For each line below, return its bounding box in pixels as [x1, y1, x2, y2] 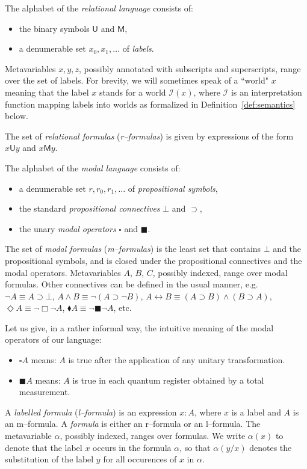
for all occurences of [103, 453, 177, 465]
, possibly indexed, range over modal [152, 266, 288, 278]
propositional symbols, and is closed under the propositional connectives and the [5, 254, 302, 266]
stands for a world [99, 85, 166, 98]
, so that [179, 441, 211, 453]
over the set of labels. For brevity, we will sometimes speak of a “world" [5, 74, 268, 87]
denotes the [249, 441, 292, 453]
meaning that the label [5, 85, 89, 98]
